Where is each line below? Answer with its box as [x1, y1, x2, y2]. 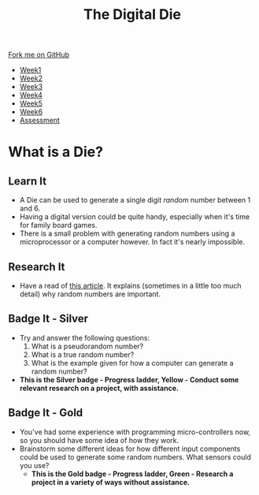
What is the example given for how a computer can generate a [31, 358, 234, 367]
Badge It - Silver [8, 312, 89, 326]
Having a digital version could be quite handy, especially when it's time [19, 212, 250, 221]
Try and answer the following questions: [19, 333, 150, 342]
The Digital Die [83, 6, 181, 24]
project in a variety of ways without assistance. [31, 477, 191, 486]
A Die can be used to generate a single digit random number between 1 [19, 195, 251, 205]
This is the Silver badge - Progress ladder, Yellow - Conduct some [19, 374, 239, 384]
